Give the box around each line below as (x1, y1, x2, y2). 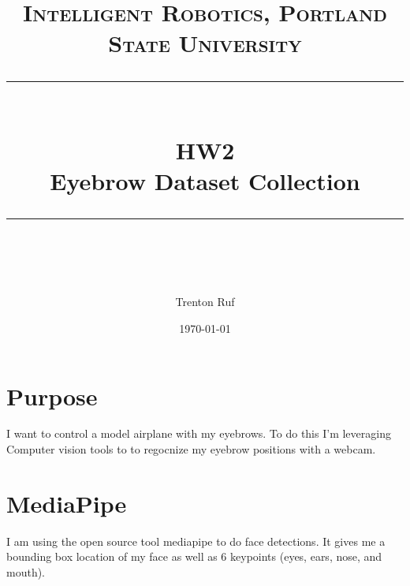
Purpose (6, 379, 98, 412)
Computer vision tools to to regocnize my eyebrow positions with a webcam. (6, 441, 376, 457)
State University (108, 27, 302, 59)
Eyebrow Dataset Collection (50, 164, 360, 196)
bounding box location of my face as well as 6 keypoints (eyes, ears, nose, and (6, 548, 382, 565)
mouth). (6, 563, 46, 580)
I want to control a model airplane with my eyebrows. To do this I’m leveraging (6, 425, 391, 442)
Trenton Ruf (175, 293, 235, 310)
